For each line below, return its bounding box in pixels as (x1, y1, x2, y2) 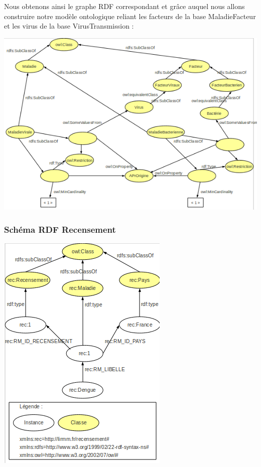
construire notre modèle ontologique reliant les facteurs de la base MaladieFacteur (4, 11, 256, 21)
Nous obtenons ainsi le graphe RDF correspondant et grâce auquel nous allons (4, 1, 245, 11)
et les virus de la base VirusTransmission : (4, 21, 134, 31)
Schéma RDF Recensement (4, 223, 116, 235)
